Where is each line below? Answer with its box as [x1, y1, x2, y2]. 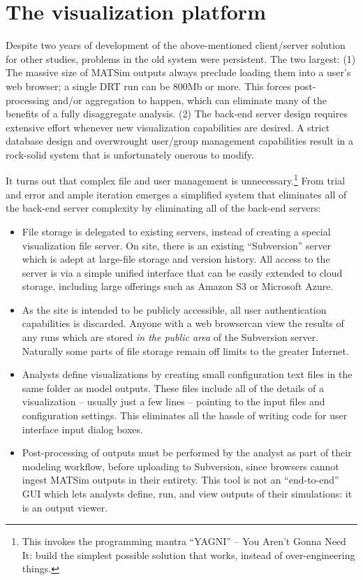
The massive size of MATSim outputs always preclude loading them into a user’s [6, 65, 351, 80]
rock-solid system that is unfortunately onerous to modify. [6, 147, 254, 161]
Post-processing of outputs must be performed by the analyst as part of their [22, 445, 352, 460]
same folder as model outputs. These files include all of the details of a [22, 380, 324, 395]
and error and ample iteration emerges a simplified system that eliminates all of [6, 187, 347, 201]
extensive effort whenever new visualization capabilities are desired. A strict [6, 119, 330, 134]
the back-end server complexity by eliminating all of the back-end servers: [6, 201, 321, 215]
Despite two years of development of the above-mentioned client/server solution [6, 38, 346, 52]
